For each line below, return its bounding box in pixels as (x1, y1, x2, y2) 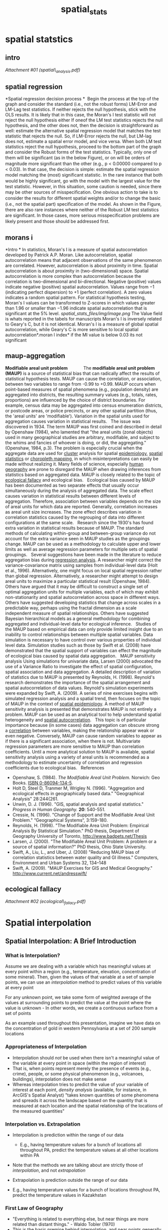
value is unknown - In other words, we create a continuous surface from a (5, 1005, 157, 1011)
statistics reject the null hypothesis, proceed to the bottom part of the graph (5, 144, 161, 150)
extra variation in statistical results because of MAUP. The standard (5, 525, 144, 531)
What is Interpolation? (5, 952, 60, 959)
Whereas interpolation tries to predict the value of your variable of (12, 1081, 149, 1087)
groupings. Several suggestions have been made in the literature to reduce (5, 551, 161, 557)
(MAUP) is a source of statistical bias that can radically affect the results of (5, 370, 160, 376)
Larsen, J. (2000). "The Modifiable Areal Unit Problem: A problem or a (12, 838, 156, 844)
